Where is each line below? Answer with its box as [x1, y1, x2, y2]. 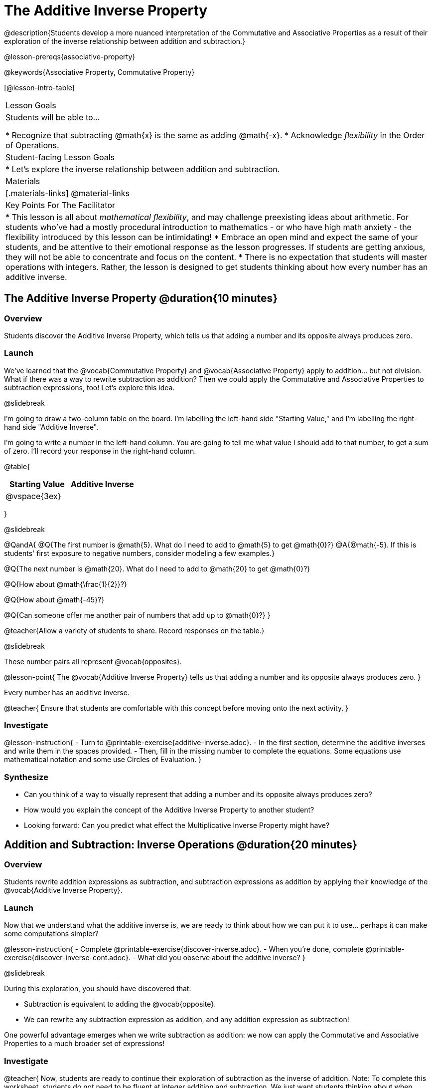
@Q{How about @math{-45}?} [4, 595, 105, 604]
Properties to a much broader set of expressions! [4, 1039, 165, 1048]
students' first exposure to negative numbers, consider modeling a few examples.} [4, 548, 275, 557]
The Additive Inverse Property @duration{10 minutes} [4, 292, 278, 305]
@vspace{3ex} [5, 491, 61, 501]
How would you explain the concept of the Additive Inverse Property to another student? [24, 806, 314, 815]
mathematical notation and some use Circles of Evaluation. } [4, 755, 202, 764]
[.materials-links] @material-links [5, 188, 130, 198]
